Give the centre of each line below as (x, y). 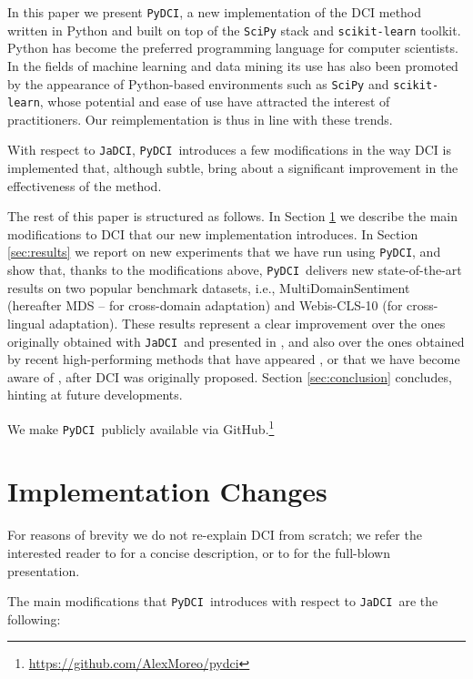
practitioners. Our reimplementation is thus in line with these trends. (200, 119)
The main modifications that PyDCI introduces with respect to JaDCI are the (223, 601)
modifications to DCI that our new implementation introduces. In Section (213, 233)
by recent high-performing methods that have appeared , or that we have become (234, 359)
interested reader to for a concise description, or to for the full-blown (199, 552)
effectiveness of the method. (85, 185)
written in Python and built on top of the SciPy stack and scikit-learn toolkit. (234, 30)
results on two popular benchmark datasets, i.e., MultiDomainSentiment (209, 287)
